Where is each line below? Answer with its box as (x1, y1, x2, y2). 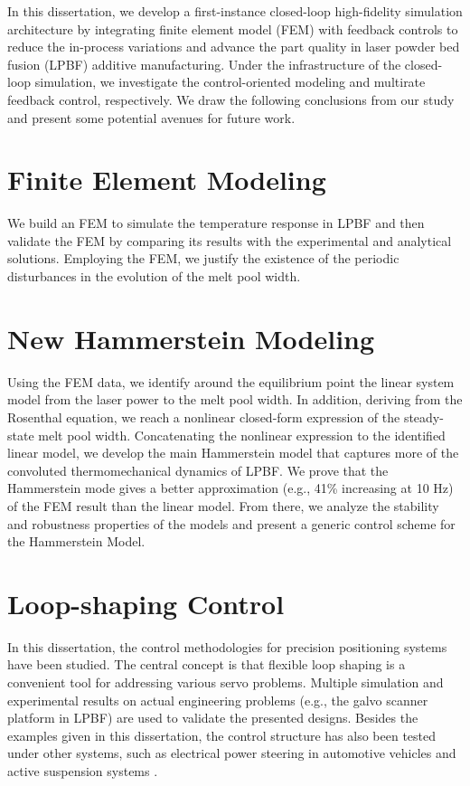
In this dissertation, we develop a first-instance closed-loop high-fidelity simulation (7, 2, 463, 20)
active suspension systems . (7, 762, 158, 780)
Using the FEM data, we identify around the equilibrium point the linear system (7, 372, 455, 391)
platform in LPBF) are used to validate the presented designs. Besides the (7, 708, 418, 727)
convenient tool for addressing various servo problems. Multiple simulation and (7, 673, 444, 692)
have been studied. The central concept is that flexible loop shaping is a (7, 655, 406, 674)
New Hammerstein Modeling (7, 319, 375, 356)
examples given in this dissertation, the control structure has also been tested (7, 725, 437, 744)
